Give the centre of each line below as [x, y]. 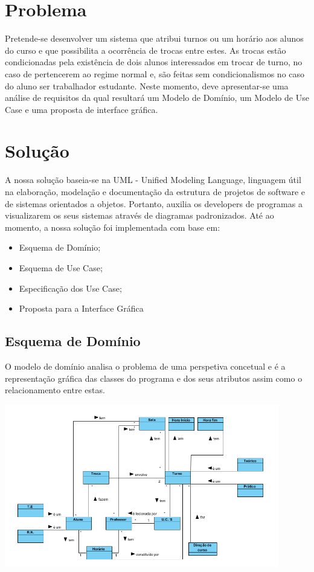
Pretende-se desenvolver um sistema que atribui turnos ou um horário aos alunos [154, 38]
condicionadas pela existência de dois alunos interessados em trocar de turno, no [154, 62]
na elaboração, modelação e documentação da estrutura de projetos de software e [155, 191]
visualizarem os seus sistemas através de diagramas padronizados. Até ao [139, 215]
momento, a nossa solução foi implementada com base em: [113, 227]
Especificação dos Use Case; [70, 288]
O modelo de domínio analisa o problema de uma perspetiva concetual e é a [145, 366]
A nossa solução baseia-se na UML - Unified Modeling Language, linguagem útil [153, 180]
